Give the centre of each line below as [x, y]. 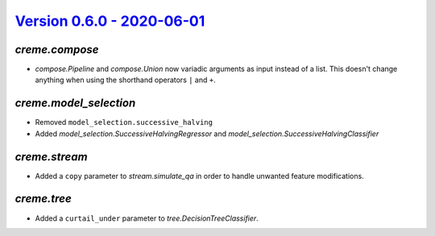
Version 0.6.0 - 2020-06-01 [110, 21]
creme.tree [43, 199]
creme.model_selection [75, 104]
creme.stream [51, 157]
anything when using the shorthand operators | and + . [126, 80]
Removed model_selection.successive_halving [124, 122]
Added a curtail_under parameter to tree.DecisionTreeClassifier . [147, 218]
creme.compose [57, 50]
